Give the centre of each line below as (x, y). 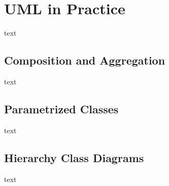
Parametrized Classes (61, 108)
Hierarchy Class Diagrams (74, 157)
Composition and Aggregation (85, 60)
